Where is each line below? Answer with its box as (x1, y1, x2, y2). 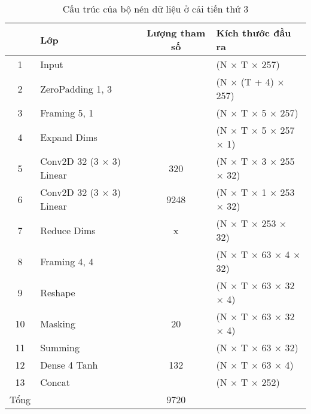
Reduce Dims (40, 223, 96, 237)
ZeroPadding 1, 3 (40, 81, 112, 96)
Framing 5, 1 (40, 106, 94, 119)
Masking (40, 316, 75, 330)
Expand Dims (40, 130, 97, 144)
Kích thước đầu (216, 26, 291, 39)
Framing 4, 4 (40, 254, 94, 268)
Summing (40, 341, 80, 354)
